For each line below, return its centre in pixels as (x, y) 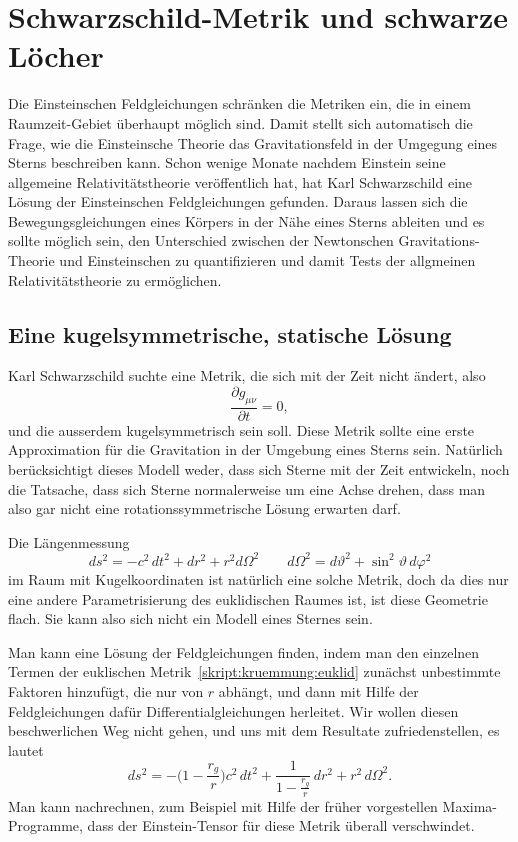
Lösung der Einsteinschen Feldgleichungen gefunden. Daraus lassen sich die (238, 201)
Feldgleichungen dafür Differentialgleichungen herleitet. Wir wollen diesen (233, 710)
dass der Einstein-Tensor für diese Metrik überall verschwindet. (281, 825)
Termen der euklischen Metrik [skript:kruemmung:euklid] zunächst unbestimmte (254, 671)
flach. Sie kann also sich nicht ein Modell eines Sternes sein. (190, 618)
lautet (26, 749)
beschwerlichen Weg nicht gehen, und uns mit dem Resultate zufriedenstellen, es (254, 730)
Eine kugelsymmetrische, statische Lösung (230, 333)
